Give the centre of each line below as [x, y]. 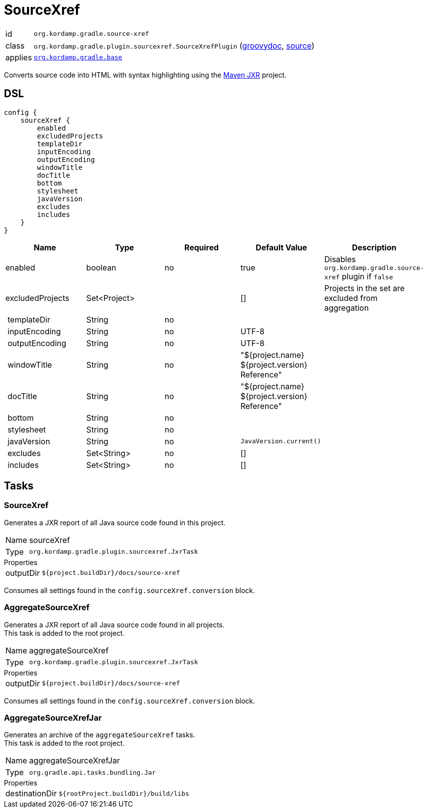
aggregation [347, 308]
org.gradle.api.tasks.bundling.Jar [92, 772]
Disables [340, 259]
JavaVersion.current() [281, 441]
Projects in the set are [364, 288]
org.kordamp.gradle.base [78, 57]
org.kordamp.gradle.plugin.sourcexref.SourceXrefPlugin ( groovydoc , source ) [174, 45]
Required [202, 247]
